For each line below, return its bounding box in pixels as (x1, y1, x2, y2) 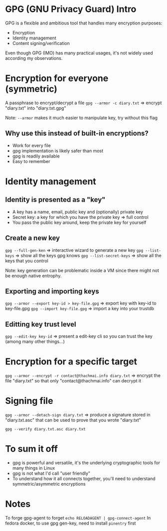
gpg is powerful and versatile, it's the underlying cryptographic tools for (12, 460, 161, 466)
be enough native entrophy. (5, 273, 62, 279)
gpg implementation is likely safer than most (12, 148, 104, 154)
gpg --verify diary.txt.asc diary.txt (5, 427, 86, 432)
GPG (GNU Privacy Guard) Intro (5, 3, 137, 15)
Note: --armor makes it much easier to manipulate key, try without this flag (5, 115, 158, 121)
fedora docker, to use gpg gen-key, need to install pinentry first (5, 520, 136, 526)
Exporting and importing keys (5, 287, 100, 295)
